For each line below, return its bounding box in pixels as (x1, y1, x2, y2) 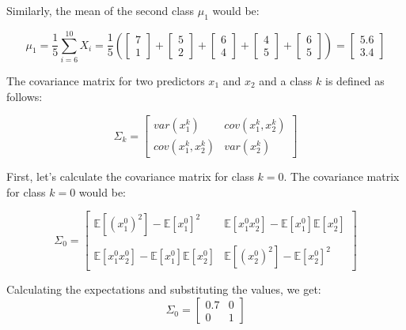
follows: (6, 88, 43, 104)
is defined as (324, 72, 385, 88)
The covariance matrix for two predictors (6, 72, 205, 88)
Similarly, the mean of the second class (6, 2, 195, 18)
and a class (259, 72, 313, 88)
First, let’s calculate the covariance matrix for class (6, 168, 254, 185)
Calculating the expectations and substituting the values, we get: (6, 281, 321, 298)
